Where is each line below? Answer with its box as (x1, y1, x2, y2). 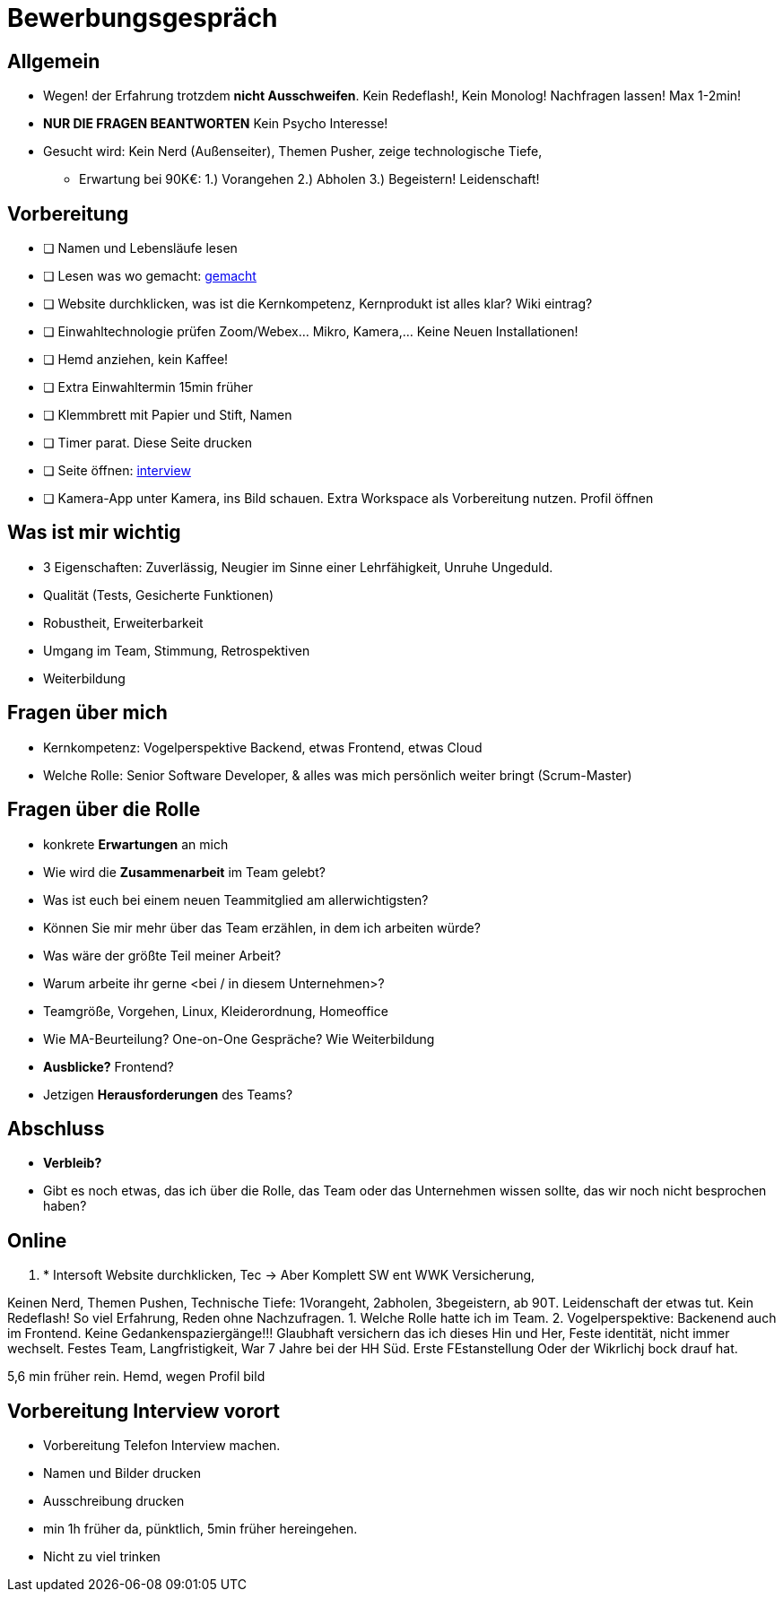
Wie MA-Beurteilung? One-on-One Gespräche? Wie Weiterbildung (43, 1030, 435, 1047)
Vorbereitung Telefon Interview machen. (43, 1438, 281, 1454)
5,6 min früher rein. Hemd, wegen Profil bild (7, 1369, 265, 1385)
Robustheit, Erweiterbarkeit (43, 614, 204, 630)
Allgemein (7, 49, 100, 73)
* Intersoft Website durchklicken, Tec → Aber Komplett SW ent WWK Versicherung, (43, 1267, 535, 1283)
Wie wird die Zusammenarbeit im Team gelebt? (43, 864, 326, 880)
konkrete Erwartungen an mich (43, 836, 229, 852)
